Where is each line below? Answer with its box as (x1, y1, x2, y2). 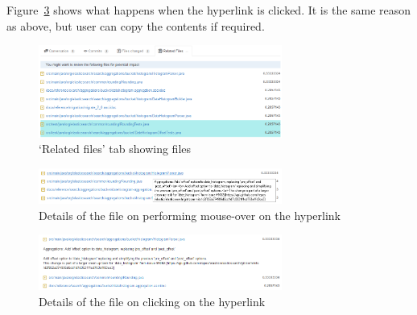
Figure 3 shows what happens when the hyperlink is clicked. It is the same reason (6, 2, 411, 18)
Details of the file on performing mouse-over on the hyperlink (39, 206, 341, 223)
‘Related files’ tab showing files (39, 140, 192, 157)
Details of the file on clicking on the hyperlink (39, 292, 266, 309)
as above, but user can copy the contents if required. (6, 17, 265, 34)
